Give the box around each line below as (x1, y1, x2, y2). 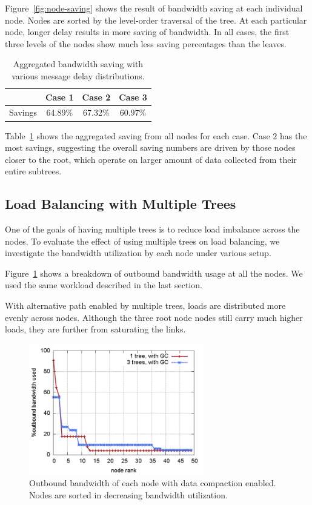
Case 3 (119, 90, 147, 103)
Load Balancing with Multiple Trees (5, 194, 236, 213)
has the (279, 129, 307, 142)
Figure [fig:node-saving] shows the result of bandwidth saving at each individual (5, 2, 303, 14)
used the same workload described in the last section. (5, 279, 202, 291)
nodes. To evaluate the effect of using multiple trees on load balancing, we (5, 234, 280, 247)
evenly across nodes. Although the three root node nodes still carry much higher (5, 311, 303, 323)
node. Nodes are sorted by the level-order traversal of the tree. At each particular (5, 13, 307, 26)
